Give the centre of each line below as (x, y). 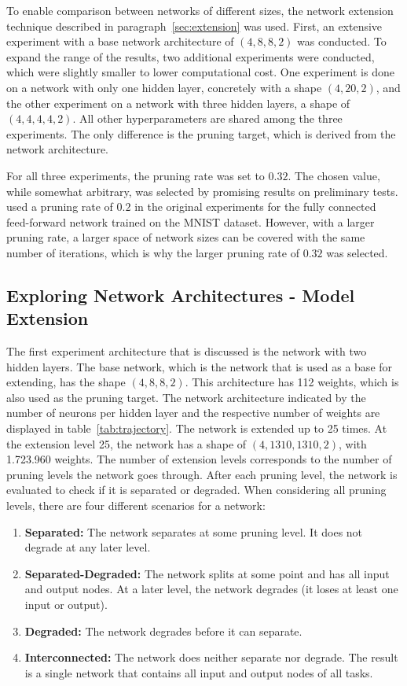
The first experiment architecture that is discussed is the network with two (187, 351)
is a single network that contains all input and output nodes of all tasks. (199, 672)
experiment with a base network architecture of (120, 41)
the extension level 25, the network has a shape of (126, 443)
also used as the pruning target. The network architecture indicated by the (186, 397)
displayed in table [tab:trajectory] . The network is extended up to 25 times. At (197, 428)
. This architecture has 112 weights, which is (292, 382)
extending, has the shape (66, 382)
